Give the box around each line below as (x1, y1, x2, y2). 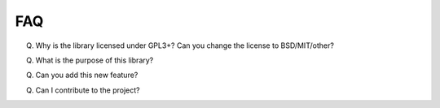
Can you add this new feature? (35, 70, 139, 80)
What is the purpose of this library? (35, 55, 154, 65)
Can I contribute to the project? (35, 85, 140, 95)
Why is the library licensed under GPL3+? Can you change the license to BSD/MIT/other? (35, 41, 334, 50)
